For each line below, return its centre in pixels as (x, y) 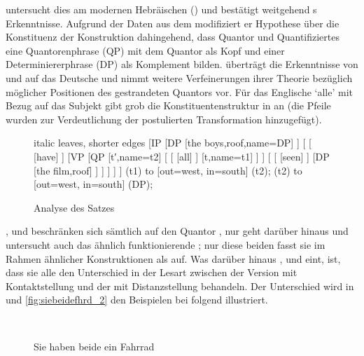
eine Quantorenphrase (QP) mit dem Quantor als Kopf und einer (145, 50)
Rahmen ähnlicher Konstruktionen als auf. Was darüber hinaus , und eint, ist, (173, 258)
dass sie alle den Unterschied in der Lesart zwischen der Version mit (152, 272)
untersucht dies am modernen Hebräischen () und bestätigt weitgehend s (161, 9)
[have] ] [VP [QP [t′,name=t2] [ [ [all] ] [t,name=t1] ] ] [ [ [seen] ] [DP (182, 156)
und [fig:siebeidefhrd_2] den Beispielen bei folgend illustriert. (137, 300)
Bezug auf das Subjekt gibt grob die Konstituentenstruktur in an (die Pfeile (168, 105)
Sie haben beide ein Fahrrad (94, 347)
